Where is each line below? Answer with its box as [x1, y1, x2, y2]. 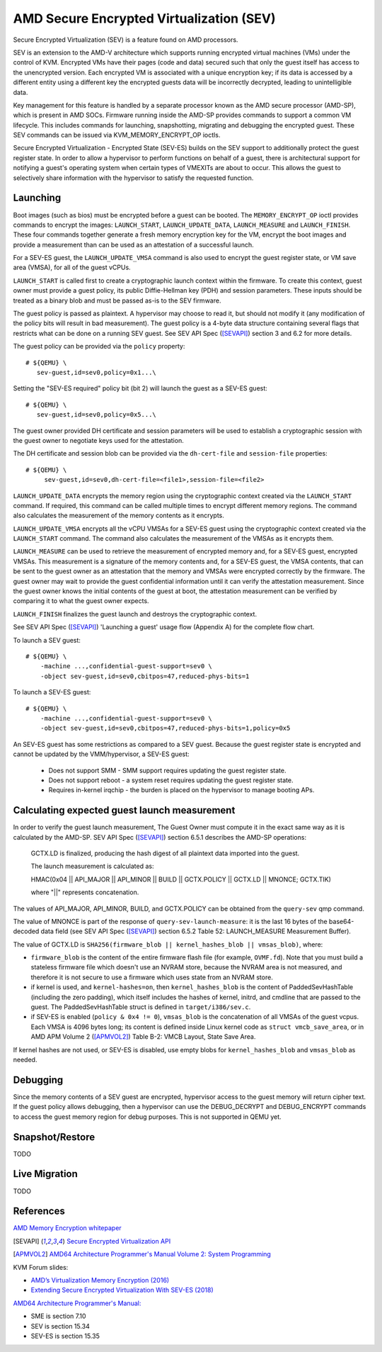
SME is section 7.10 [30, 1312, 86, 1321]
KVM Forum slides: [13, 1263, 69, 1271]
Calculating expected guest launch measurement [13, 804, 236, 816]
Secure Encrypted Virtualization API [66, 1236, 171, 1245]
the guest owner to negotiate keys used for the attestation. [13, 436, 184, 444]
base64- [329, 917, 354, 925]
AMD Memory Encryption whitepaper [13, 1224, 122, 1232]
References [13, 1205, 65, 1217]
